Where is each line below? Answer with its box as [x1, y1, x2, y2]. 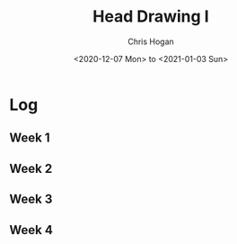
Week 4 [9, 222, 54, 238]
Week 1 [9, 131, 50, 146]
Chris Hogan [127, 36, 175, 47]
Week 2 [9, 160, 53, 176]
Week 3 [9, 192, 53, 207]
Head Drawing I [92, 6, 209, 27]
